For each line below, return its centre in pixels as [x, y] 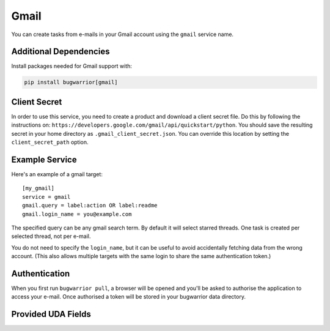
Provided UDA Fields [51, 314]
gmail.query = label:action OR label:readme [90, 206]
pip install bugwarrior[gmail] [71, 82]
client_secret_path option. [50, 142]
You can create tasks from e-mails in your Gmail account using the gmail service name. [123, 34]
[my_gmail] [38, 188]
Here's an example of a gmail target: [57, 174]
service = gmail [46, 197]
